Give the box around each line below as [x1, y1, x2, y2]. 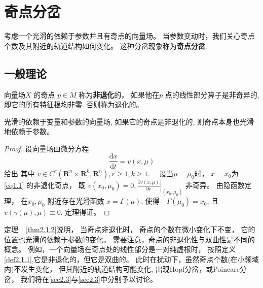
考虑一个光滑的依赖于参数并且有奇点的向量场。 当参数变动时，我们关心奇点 [4, 30, 255, 41]
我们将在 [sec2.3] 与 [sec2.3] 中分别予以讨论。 [20, 273, 157, 284]
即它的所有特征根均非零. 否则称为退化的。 [4, 99, 143, 110]
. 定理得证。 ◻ [60, 207, 110, 217]
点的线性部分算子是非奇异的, [165, 89, 259, 100]
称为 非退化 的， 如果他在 [79, 89, 159, 100]
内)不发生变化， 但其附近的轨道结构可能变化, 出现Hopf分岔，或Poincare [4, 264, 240, 274]
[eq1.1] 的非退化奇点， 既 [4, 179, 86, 190]
